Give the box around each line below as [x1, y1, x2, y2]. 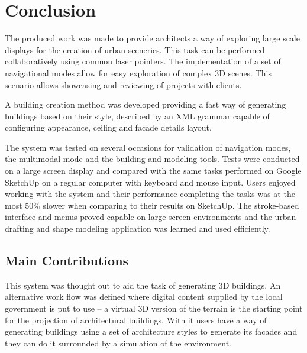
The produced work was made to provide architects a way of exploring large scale [5, 32, 300, 44]
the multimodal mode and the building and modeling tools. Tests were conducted [5, 153, 300, 165]
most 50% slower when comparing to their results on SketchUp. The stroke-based [5, 199, 299, 211]
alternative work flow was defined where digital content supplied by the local [5, 290, 283, 303]
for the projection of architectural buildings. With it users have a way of [5, 313, 267, 326]
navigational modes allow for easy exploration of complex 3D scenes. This [5, 66, 272, 79]
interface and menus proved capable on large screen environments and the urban [5, 210, 296, 223]
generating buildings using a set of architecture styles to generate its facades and [5, 325, 298, 338]
